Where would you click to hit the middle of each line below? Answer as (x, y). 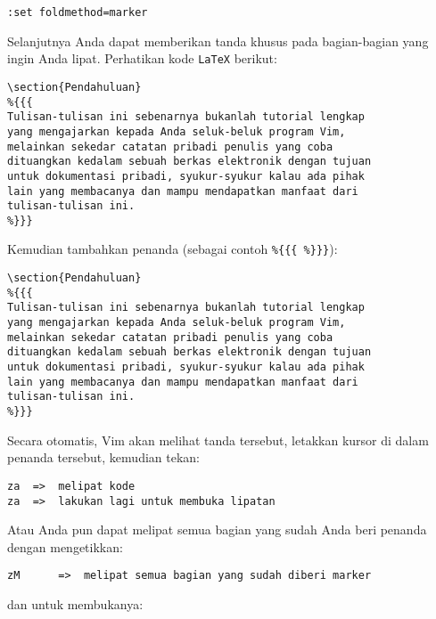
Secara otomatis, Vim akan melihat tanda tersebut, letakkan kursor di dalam (218, 440)
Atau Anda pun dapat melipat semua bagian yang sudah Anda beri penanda (217, 529)
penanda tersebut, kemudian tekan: (103, 457)
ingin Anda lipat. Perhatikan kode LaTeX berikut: (142, 58)
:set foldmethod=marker (78, 12)
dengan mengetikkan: (65, 546)
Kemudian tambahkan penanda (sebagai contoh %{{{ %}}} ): (173, 249)
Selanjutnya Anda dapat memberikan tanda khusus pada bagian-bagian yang (218, 41)
